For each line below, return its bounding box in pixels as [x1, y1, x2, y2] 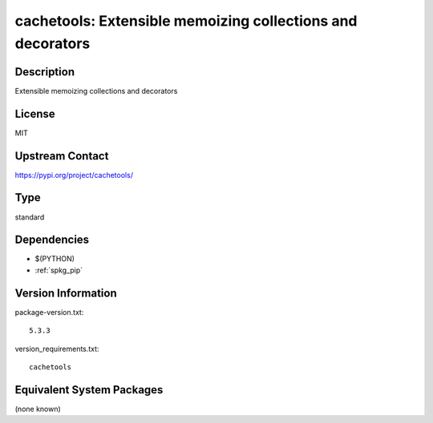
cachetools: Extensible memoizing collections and [14, 12, 358, 30]
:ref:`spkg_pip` [34, 265, 83, 275]
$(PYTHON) [34, 254, 75, 264]
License [14, 107, 55, 120]
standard [14, 212, 45, 222]
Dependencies [14, 233, 90, 247]
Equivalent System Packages [14, 383, 164, 397]
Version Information [14, 286, 117, 300]
